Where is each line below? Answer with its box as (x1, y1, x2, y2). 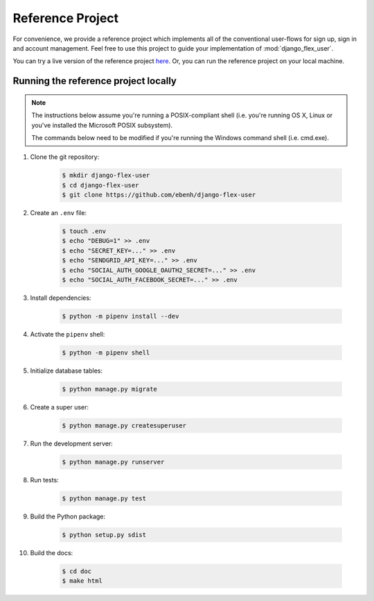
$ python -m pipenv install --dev (62, 312, 179, 320)
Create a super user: (30, 403, 89, 411)
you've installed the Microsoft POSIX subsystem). (31, 121, 173, 129)
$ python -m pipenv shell (62, 348, 150, 357)
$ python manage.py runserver (62, 458, 165, 466)
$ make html (62, 577, 103, 585)
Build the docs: (30, 548, 73, 557)
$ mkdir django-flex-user (62, 171, 150, 180)
